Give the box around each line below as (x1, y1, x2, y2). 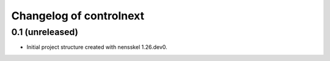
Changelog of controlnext (11, 9, 145, 22)
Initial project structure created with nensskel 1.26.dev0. (26, 43, 167, 51)
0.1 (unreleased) (11, 27, 79, 37)
